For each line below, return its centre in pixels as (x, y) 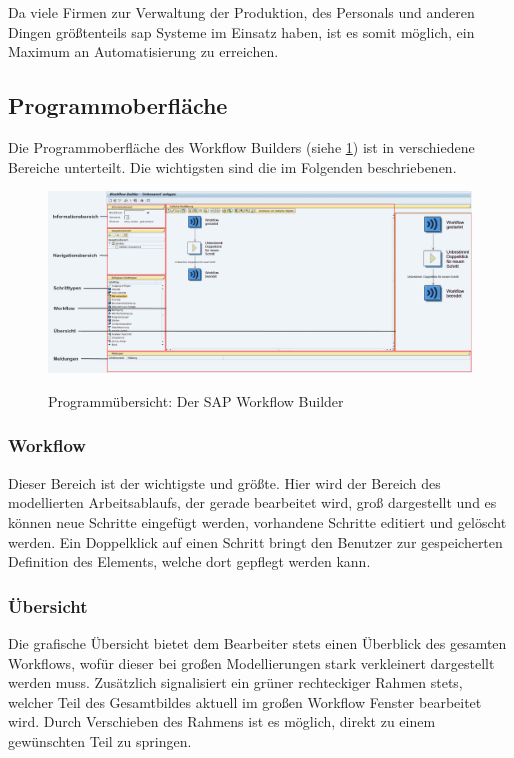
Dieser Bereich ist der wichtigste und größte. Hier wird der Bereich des (224, 482)
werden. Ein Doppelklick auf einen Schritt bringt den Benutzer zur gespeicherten (255, 541)
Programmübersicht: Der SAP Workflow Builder (196, 400)
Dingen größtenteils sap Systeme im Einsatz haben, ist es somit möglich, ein (241, 31)
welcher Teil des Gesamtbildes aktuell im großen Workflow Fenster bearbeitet (245, 701)
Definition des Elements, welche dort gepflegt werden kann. (189, 561)
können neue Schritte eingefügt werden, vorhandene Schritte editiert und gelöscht (257, 521)
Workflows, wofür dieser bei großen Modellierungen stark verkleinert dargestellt (251, 662)
